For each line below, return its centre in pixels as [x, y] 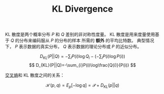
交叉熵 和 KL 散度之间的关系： [35, 75]
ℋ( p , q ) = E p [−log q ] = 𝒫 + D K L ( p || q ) [82, 85]
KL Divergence [82, 9]
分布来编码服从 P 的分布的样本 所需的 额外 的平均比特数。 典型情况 [87, 40]
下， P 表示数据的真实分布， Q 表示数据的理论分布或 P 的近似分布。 [73, 47]
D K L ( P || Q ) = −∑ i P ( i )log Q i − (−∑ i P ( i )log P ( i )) [82, 57]
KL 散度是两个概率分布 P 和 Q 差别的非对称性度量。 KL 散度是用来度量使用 [80, 35]
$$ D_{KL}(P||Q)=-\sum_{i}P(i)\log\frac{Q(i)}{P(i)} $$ [82, 65]
